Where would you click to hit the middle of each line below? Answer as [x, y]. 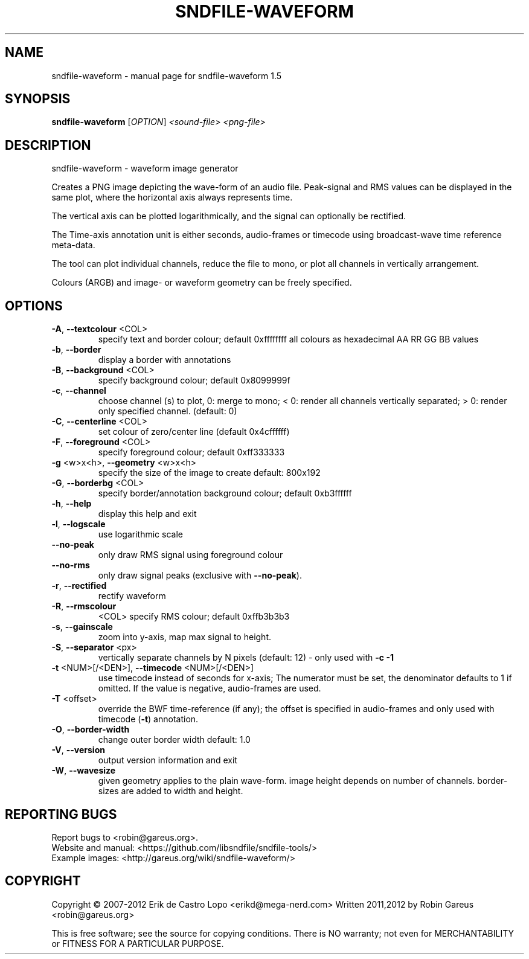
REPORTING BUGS [61, 814]
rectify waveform [132, 596]
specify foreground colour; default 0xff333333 [191, 452]
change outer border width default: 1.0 [174, 740]
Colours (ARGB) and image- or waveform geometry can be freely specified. [202, 283]
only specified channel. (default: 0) [168, 411]
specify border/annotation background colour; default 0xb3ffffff [225, 493]
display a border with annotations [165, 360]
